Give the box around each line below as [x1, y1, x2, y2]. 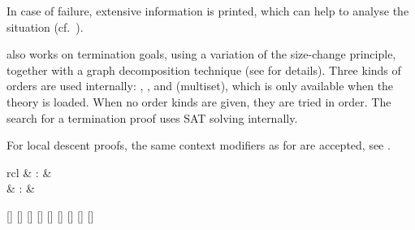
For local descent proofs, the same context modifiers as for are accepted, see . [6, 137, 391, 154]
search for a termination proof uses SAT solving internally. [6, 109, 298, 126]
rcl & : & [6, 163, 52, 180]
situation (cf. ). [6, 18, 84, 35]
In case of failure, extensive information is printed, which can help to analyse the [6, 2, 409, 19]
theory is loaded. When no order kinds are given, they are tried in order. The [6, 93, 391, 110]
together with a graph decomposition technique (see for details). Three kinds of [6, 61, 401, 78]
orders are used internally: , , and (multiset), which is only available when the [6, 77, 394, 94]
